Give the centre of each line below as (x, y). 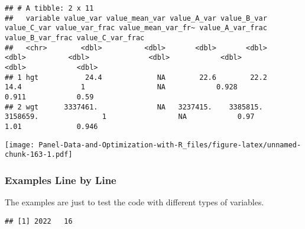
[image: (20, 145)
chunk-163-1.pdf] (39, 155)
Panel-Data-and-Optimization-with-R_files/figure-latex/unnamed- (170, 145)
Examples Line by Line (61, 180)
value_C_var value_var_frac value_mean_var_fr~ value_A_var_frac (136, 28)
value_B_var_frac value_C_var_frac (75, 38)
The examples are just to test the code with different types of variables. (134, 202)
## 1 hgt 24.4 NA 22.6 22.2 (136, 77)
